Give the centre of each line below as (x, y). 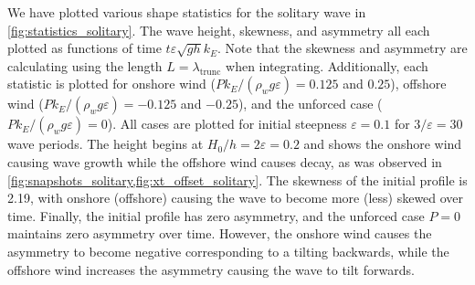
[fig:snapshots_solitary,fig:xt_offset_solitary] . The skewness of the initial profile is (237, 179)
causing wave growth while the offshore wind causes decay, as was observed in (225, 161)
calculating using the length (85, 65)
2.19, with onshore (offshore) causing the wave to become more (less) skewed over (236, 198)
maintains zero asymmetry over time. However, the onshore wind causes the (220, 233)
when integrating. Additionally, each (327, 65)
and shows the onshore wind (383, 144)
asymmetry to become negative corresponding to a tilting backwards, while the (228, 251)
